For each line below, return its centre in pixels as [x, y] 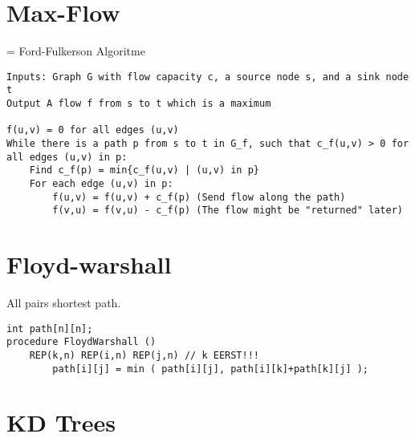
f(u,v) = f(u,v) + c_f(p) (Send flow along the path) [199, 197]
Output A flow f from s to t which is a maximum [139, 104]
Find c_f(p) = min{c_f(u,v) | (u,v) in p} [144, 170]
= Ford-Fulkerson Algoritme [76, 51]
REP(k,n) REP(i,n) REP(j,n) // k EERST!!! [144, 355]
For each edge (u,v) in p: [101, 183]
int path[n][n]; [50, 328]
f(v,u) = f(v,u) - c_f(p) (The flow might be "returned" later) [228, 211]
